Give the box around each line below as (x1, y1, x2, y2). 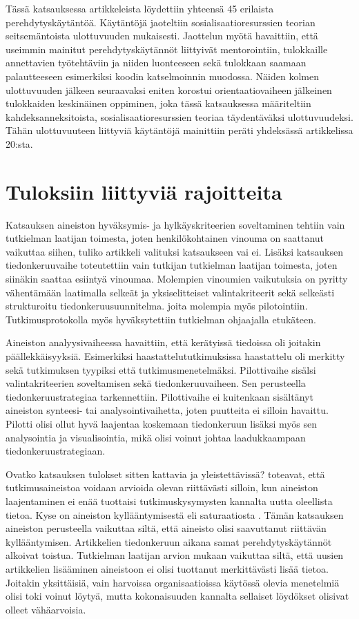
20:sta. (6, 136, 33, 151)
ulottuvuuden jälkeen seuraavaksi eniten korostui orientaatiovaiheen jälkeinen (6, 82, 332, 97)
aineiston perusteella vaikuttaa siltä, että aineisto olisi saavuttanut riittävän (6, 521, 327, 535)
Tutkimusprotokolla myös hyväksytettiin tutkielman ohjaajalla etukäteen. (6, 312, 316, 326)
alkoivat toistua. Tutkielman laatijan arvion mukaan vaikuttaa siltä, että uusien (6, 548, 344, 562)
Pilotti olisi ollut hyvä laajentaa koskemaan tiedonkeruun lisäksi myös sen (6, 416, 318, 430)
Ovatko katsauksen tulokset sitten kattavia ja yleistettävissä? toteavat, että (6, 466, 325, 481)
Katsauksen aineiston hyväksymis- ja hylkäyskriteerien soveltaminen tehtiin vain (6, 217, 345, 231)
